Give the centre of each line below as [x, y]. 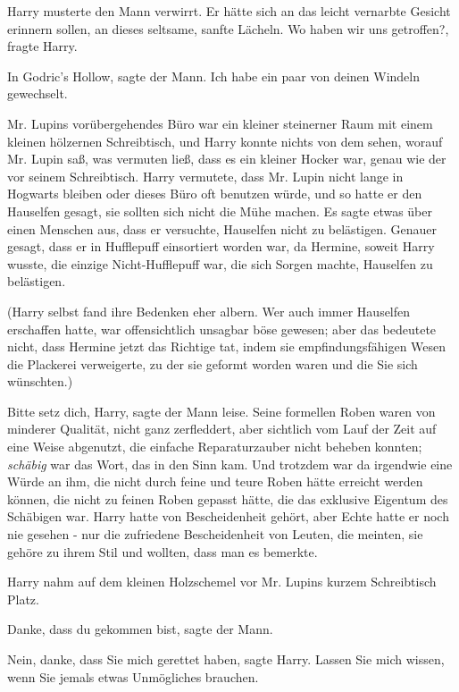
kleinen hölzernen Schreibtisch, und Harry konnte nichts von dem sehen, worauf [225, 141]
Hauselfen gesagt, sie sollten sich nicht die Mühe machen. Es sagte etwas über [220, 211]
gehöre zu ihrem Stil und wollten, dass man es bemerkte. [163, 551]
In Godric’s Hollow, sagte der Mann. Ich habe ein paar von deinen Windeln [214, 76]
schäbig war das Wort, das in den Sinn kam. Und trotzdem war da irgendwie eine [230, 464]
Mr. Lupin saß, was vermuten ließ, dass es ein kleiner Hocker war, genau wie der [227, 159]
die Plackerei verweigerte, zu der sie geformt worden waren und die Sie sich [213, 363]
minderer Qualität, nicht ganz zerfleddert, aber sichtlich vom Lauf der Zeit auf [222, 429]
